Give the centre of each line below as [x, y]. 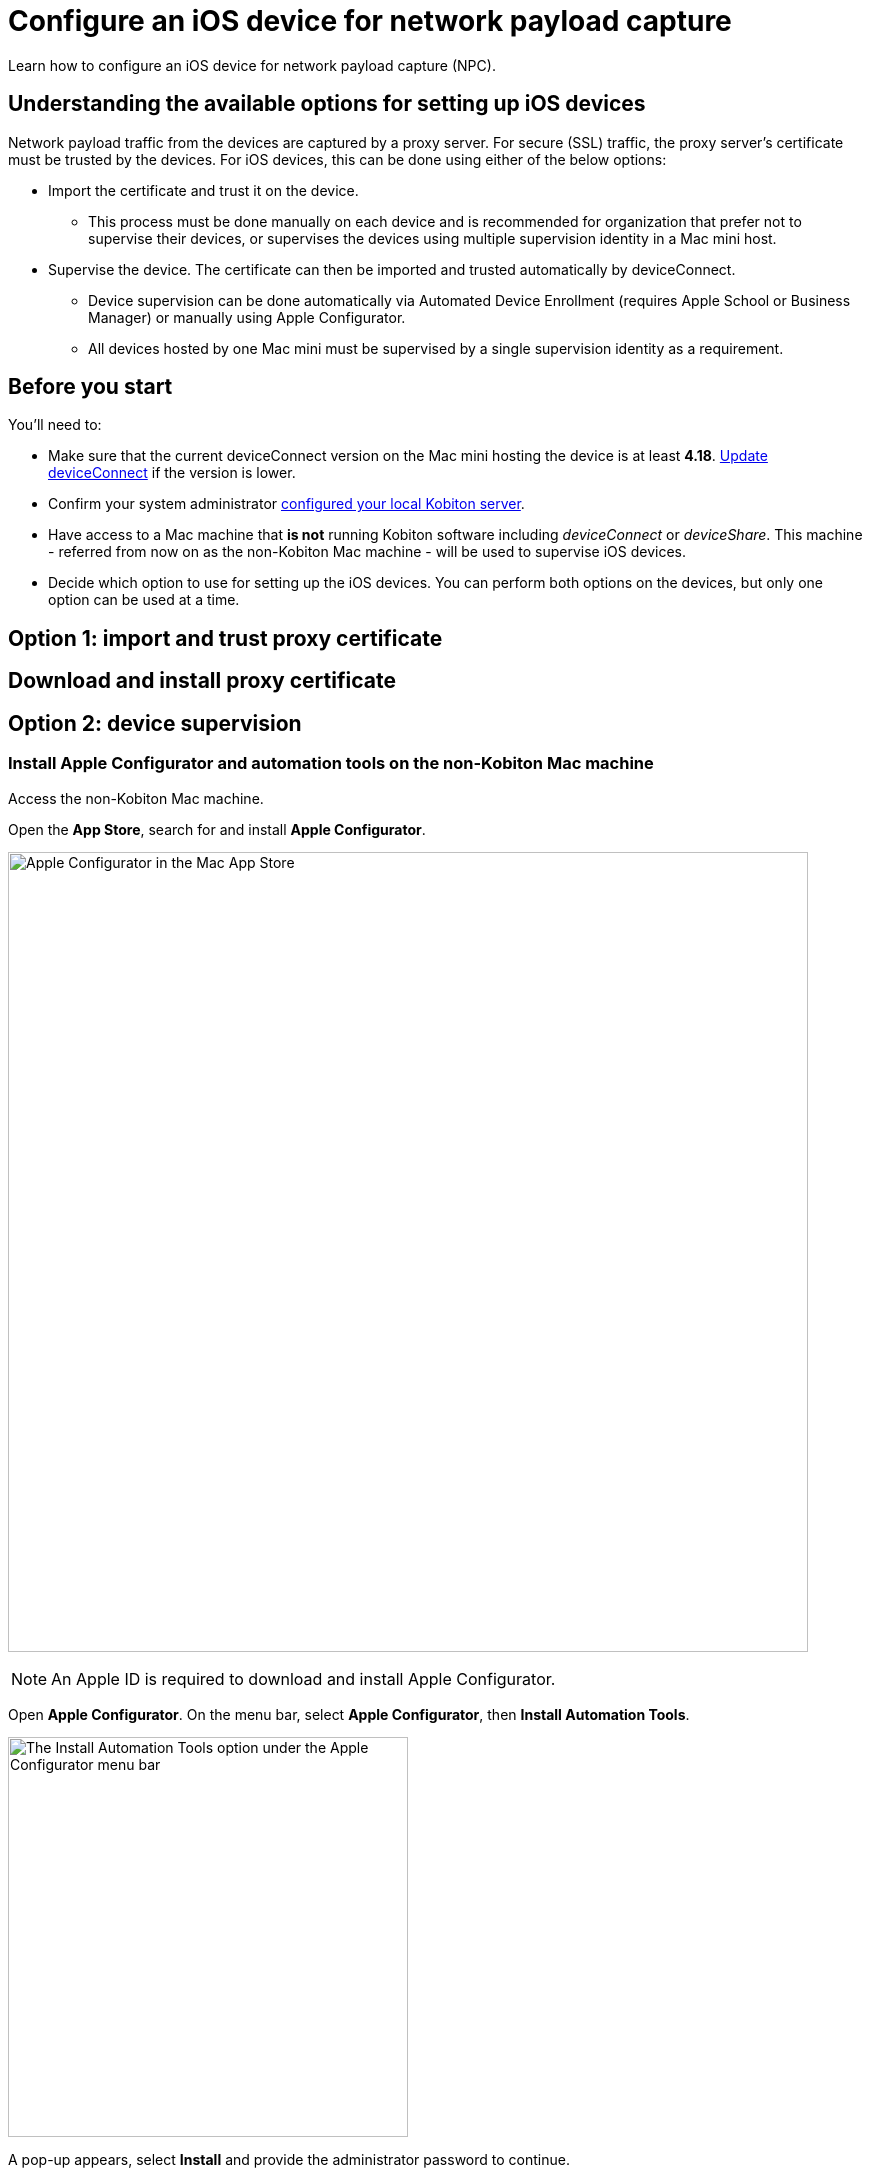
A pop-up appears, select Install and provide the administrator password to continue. [289, 2159]
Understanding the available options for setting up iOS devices [327, 104]
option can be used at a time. [144, 600]
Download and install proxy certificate [202, 681]
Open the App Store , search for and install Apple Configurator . [217, 829]
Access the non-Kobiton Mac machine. [136, 798]
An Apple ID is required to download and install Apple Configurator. [303, 1678]
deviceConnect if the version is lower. [172, 473]
